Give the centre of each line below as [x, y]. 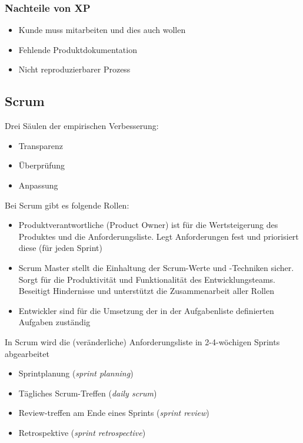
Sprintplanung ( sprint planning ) [76, 373]
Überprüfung [42, 165]
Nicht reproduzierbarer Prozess [74, 69]
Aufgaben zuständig [54, 322]
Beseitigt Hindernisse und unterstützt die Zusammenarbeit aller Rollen [146, 291]
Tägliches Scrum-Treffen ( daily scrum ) [88, 393]
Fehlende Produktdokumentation [78, 49]
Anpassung [38, 185]
